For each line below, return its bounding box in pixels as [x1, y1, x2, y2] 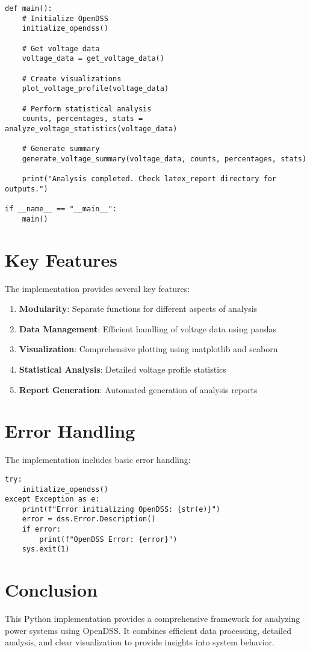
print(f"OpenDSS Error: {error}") [39, 535, 178, 544]
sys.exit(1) [22, 545, 70, 554]
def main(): [5, 4, 52, 13]
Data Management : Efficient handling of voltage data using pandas [19, 322, 276, 335]
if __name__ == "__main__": [5, 205, 117, 214]
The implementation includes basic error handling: [5, 453, 191, 466]
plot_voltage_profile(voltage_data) [22, 84, 169, 93]
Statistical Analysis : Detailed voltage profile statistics [19, 362, 226, 375]
